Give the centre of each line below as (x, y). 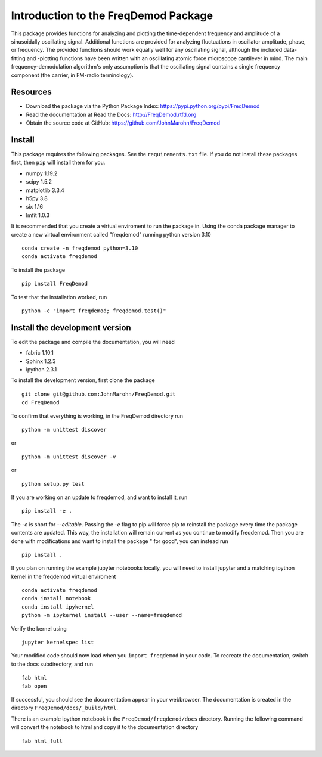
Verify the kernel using (39, 628)
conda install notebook (56, 598)
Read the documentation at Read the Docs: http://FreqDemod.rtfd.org (111, 114)
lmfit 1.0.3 (38, 215)
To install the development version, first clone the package (83, 380)
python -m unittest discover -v (69, 457)
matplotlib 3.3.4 (45, 190)
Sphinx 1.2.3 (41, 361)
